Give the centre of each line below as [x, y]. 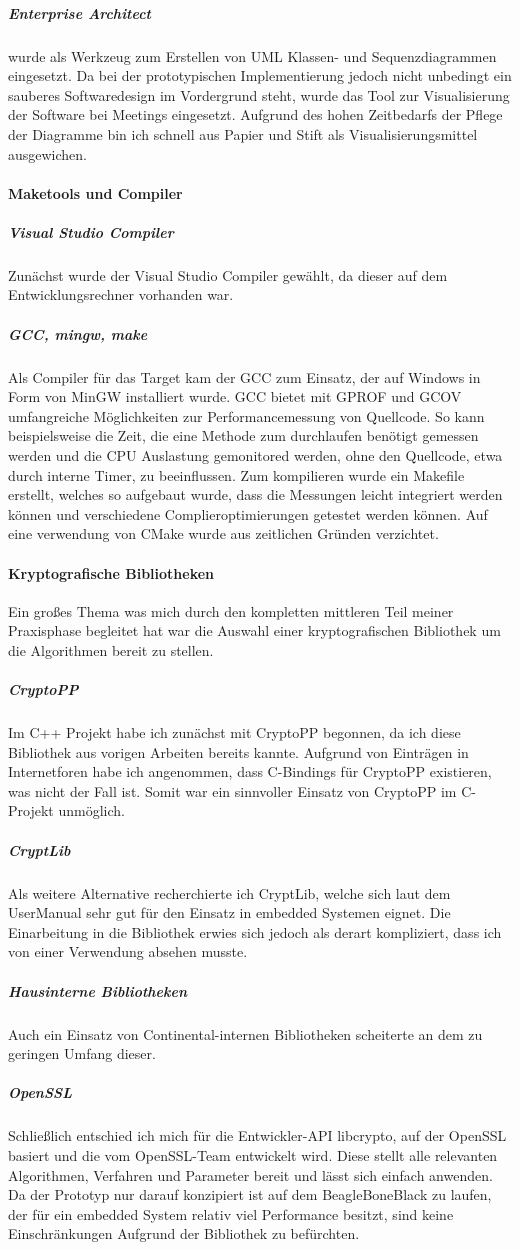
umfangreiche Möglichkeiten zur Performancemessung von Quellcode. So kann [246, 415]
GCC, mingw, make [78, 333]
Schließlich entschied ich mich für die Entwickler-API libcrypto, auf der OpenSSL [257, 1135]
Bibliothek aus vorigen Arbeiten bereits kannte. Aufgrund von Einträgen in [238, 751]
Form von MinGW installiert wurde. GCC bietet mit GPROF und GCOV [235, 396]
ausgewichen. [48, 153]
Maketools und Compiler [95, 192]
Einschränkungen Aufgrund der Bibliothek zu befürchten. [184, 1233]
